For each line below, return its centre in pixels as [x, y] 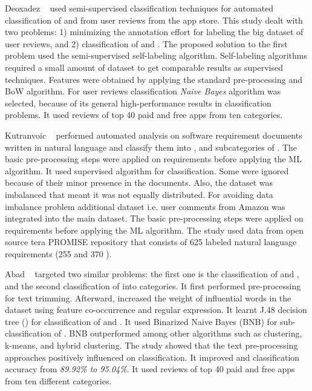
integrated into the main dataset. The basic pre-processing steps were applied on [154, 218]
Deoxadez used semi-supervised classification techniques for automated [139, 8]
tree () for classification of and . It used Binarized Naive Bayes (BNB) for [141, 321]
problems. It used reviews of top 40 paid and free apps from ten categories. [144, 115]
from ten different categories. [58, 380]
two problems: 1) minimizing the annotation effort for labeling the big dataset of [154, 32]
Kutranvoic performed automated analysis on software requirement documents [154, 135]
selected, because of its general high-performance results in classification [138, 103]
